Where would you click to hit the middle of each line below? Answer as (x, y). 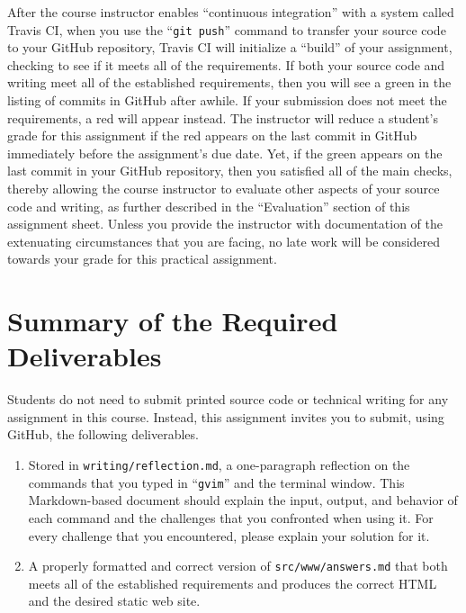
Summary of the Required (173, 321)
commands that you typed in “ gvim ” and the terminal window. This (216, 482)
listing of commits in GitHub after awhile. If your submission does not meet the (227, 100)
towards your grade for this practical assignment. (142, 259)
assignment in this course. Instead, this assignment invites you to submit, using (226, 416)
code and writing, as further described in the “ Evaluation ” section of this (209, 206)
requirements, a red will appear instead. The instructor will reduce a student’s (223, 117)
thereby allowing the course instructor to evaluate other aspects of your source (224, 188)
